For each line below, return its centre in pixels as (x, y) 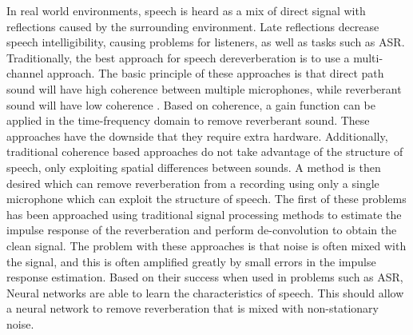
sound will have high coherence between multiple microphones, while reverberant (204, 88)
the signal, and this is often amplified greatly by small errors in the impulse (191, 261)
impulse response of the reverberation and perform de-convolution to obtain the (202, 230)
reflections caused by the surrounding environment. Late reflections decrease (193, 26)
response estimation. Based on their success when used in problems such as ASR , (205, 277)
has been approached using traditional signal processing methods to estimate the (204, 214)
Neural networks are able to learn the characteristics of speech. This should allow (205, 292)
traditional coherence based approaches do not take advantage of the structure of (205, 152)
